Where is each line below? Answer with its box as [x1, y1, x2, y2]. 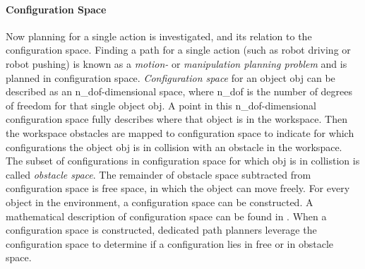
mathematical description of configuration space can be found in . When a [6, 208, 327, 223]
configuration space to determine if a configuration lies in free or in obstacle [6, 236, 333, 251]
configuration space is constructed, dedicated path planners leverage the [6, 222, 317, 237]
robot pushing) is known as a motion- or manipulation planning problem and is [6, 56, 347, 71]
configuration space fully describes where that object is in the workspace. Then [6, 112, 347, 126]
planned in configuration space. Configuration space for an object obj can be [6, 70, 335, 85]
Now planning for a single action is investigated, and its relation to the [6, 28, 312, 43]
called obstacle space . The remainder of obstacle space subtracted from [6, 167, 311, 181]
